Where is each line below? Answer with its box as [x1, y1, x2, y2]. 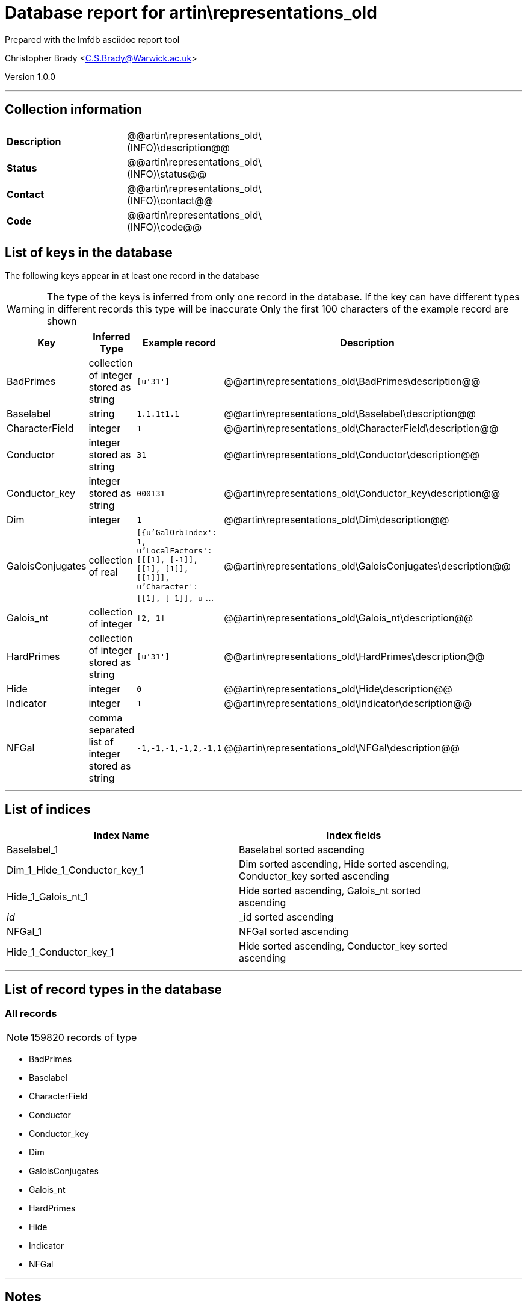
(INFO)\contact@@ [126, 194, 214, 207]
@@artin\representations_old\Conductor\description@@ [224, 449, 480, 461]
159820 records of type [31, 1031, 137, 1043]
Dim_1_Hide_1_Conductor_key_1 [7, 864, 144, 877]
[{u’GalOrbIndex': [137, 528, 217, 538]
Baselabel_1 [7, 844, 58, 856]
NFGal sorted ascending [239, 925, 349, 938]
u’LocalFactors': [137, 546, 212, 556]
